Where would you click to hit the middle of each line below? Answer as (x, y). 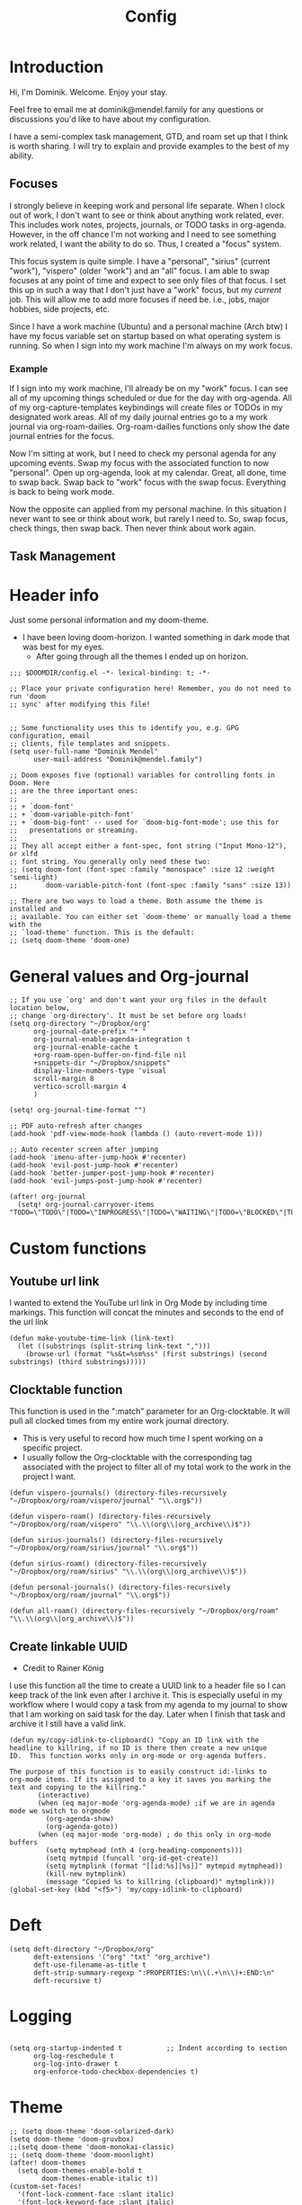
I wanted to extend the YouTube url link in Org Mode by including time (138, 1303)
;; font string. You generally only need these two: (110, 862)
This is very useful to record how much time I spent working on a (142, 1438)
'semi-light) (34, 878)
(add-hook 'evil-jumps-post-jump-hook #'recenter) (106, 1181)
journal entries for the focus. (62, 436)
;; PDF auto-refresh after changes (76, 1126)
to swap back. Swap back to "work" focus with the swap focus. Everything (147, 482)
